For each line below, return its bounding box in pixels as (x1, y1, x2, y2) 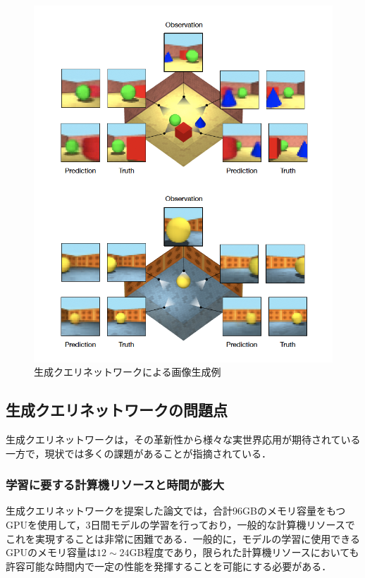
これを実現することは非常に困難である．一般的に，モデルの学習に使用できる (6, 531, 360, 546)
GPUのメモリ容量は (6, 545, 97, 560)
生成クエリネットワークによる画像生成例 (34, 364, 221, 379)
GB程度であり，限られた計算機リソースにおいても (129, 545, 359, 560)
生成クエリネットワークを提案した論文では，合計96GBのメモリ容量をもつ (6, 503, 346, 518)
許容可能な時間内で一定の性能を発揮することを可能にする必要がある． (6, 558, 332, 573)
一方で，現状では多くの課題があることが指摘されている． (6, 445, 272, 460)
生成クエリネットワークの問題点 (6, 399, 228, 421)
